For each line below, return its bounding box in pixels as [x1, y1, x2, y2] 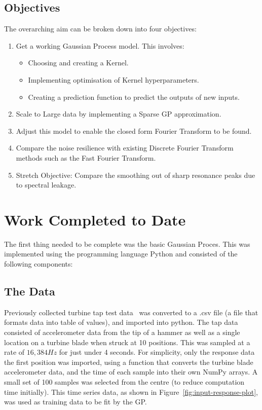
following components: [4, 258, 73, 269]
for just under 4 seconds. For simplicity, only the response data [59, 347, 255, 357]
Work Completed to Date [4, 209, 186, 230]
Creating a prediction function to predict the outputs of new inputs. [28, 91, 240, 102]
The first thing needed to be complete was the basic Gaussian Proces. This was [4, 238, 250, 249]
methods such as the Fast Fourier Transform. [16, 152, 156, 163]
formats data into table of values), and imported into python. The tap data [4, 317, 238, 327]
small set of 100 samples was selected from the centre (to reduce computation [4, 377, 245, 387]
